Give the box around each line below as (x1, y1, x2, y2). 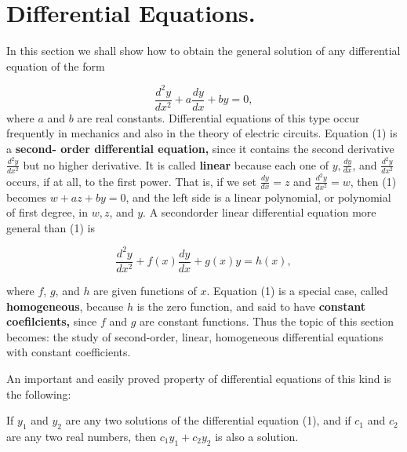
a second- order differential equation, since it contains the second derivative (6, 140, 394, 157)
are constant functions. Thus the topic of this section (140, 313, 394, 330)
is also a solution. (215, 428, 299, 444)
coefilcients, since (6, 313, 97, 330)
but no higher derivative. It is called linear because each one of (23, 156, 329, 173)
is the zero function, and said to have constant (136, 297, 365, 314)
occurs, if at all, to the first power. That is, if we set (6, 173, 256, 189)
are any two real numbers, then (6, 428, 157, 444)
